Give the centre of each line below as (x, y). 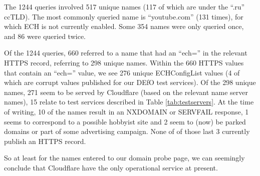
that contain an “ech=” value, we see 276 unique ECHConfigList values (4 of (122, 72)
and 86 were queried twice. (45, 36)
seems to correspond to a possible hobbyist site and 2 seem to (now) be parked (125, 121)
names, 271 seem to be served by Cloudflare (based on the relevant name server (126, 92)
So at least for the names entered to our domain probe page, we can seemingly (124, 158)
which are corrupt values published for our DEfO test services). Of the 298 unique (130, 82)
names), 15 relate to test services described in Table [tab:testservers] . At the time (129, 102)
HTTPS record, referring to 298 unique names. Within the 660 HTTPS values (124, 62)
